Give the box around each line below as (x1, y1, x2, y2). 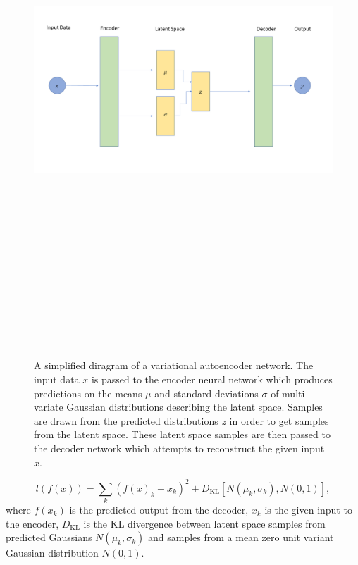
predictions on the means (34, 385, 142, 400)
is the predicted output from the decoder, (69, 502, 249, 517)
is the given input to (264, 502, 352, 517)
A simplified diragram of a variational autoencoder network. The (34, 358, 314, 373)
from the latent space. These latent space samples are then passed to (34, 427, 331, 442)
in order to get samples (229, 413, 329, 428)
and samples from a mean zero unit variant (148, 530, 334, 545)
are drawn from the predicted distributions (34, 413, 218, 428)
